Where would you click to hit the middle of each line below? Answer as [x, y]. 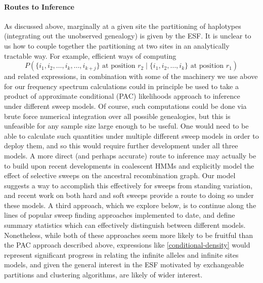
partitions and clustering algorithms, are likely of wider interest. [103, 275]
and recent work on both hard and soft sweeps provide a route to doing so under [129, 195]
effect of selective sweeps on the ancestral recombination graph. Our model [120, 175]
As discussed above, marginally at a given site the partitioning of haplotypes [123, 26]
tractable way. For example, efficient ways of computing [90, 55]
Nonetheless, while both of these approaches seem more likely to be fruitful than [129, 235]
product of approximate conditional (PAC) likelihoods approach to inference [122, 96]
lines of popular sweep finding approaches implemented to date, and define [120, 215]
